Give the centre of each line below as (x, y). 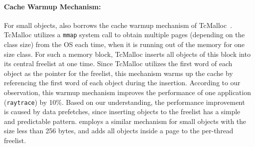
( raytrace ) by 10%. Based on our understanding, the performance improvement (125, 102)
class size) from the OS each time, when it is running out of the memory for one (124, 44)
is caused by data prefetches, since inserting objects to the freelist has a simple (122, 111)
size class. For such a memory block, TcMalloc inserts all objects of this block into (127, 54)
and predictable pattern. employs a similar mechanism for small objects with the (125, 121)
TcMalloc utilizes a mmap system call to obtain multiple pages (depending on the (124, 35)
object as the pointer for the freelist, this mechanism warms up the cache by (118, 73)
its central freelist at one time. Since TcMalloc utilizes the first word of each (118, 63)
